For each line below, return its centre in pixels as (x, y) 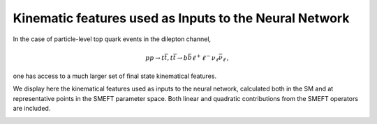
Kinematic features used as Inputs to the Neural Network (181, 18)
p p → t (155, 58)
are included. (32, 109)
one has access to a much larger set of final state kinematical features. (114, 76)
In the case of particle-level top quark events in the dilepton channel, (112, 39)
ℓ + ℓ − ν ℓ (206, 58)
